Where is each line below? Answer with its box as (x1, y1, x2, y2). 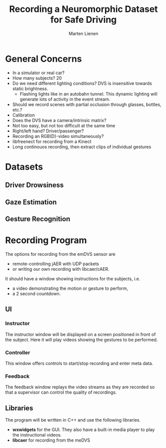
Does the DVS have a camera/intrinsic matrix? (12, 117, 107, 123)
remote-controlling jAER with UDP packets (12, 260, 99, 267)
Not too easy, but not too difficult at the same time (12, 122, 115, 128)
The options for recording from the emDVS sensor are (5, 251, 116, 257)
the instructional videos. (12, 432, 62, 438)
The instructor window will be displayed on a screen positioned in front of (5, 331, 156, 337)
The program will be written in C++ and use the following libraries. (5, 417, 141, 423)
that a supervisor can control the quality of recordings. (5, 389, 117, 395)
